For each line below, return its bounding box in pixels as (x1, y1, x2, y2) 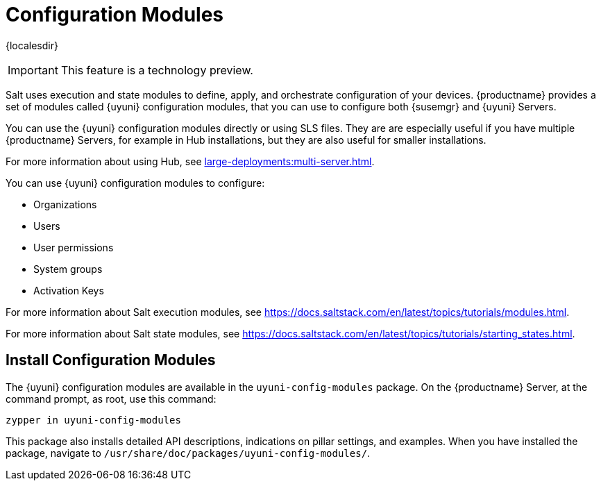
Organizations (33, 198, 97, 210)
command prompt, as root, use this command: (6, 392, 217, 405)
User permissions (33, 241, 114, 253)
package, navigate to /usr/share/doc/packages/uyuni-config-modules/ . (6, 446, 371, 459)
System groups (33, 262, 103, 275)
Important (8, 62, 58, 77)
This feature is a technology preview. (60, 62, 253, 77)
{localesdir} (6, 39, 58, 51)
